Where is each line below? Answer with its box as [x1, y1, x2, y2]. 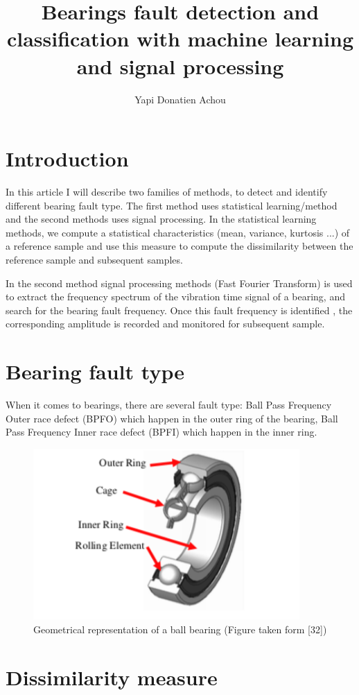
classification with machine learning [6, 24, 354, 53]
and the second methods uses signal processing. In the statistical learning [6, 212, 317, 226]
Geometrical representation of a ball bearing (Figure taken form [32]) [33, 621, 327, 636]
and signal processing [76, 51, 284, 80]
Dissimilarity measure [6, 662, 218, 691]
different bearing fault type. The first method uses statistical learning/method [6, 198, 338, 212]
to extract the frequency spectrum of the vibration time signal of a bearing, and [6, 289, 345, 304]
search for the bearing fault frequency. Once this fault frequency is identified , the [6, 302, 353, 317]
